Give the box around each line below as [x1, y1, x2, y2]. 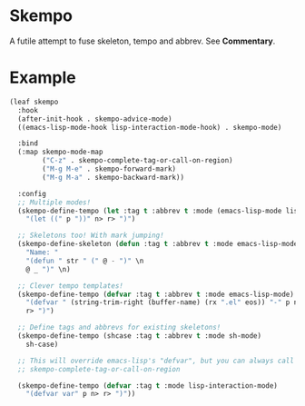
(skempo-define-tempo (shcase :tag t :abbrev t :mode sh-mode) [17, 332, 261, 341]
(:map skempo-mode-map [17, 147, 103, 157]
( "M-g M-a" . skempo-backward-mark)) [42, 173, 184, 182]
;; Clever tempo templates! [17, 281, 124, 291]
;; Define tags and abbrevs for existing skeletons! [17, 323, 221, 332]
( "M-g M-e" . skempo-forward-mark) [42, 164, 177, 173]
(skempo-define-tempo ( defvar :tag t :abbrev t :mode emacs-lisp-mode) [17, 290, 295, 299]
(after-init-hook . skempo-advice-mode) [17, 114, 172, 124]
